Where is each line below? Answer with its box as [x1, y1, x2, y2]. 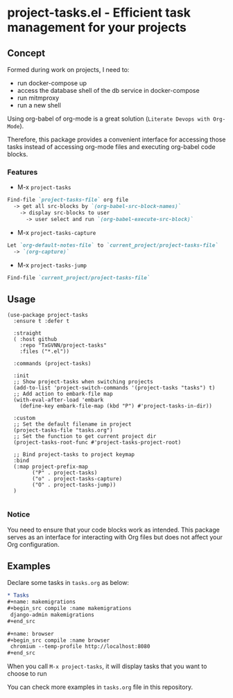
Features [7, 167, 38, 177]
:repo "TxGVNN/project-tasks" [19, 342, 107, 349]
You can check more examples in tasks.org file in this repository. [7, 683, 193, 691]
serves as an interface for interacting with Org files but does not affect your [7, 532, 223, 541]
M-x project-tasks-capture [17, 228, 96, 236]
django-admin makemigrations [10, 611, 95, 618]
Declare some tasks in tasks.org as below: [7, 579, 130, 587]
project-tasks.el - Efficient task [7, 5, 191, 21]
